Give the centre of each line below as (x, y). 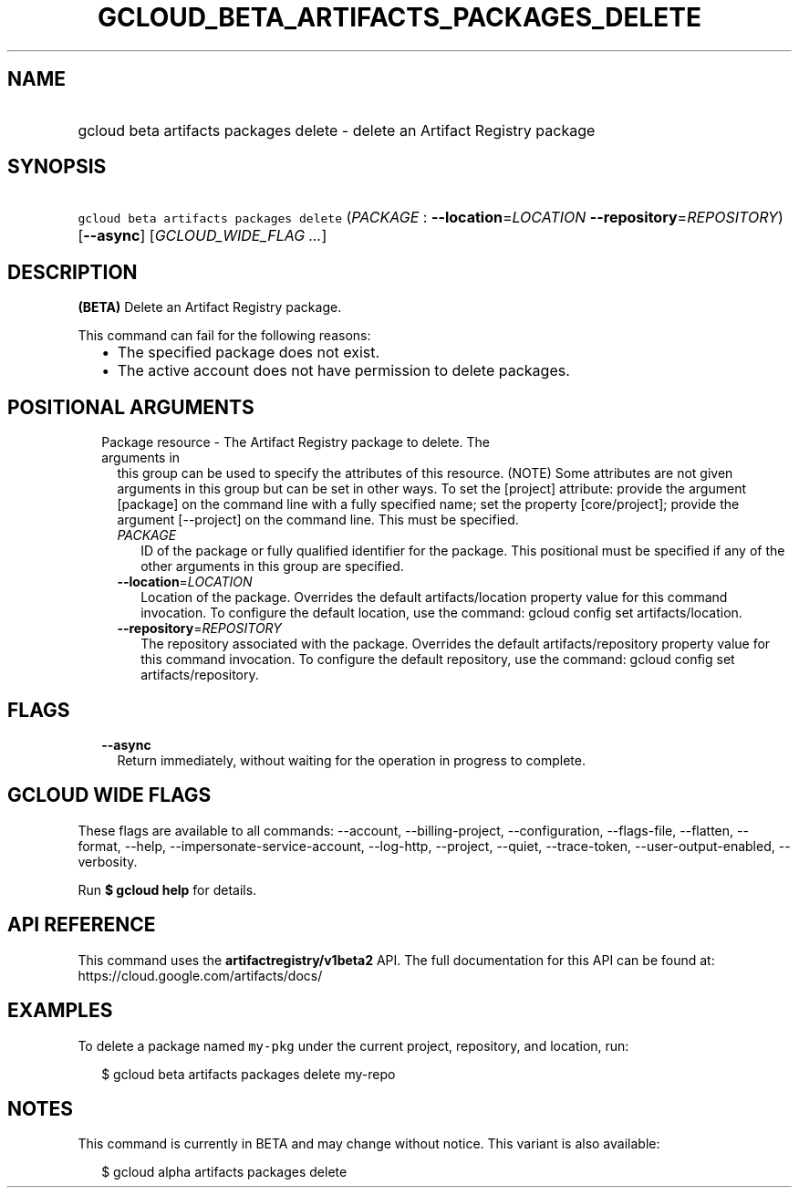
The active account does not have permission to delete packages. (343, 371)
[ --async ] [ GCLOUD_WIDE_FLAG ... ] (202, 236)
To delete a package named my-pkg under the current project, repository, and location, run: (353, 1045)
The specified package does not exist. (249, 353)
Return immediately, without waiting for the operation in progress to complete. (351, 760)
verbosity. (108, 861)
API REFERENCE (82, 925)
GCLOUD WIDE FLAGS (109, 795)
